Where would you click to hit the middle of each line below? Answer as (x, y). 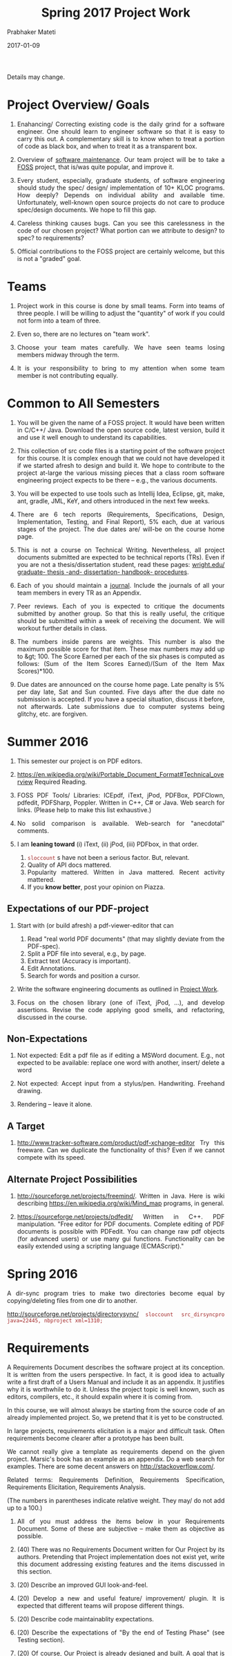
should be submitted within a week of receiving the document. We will (121, 620)
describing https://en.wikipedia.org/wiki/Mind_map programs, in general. (121, 1203)
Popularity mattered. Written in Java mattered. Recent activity (126, 872)
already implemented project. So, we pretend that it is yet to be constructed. (115, 1417)
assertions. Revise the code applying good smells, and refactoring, (121, 1009)
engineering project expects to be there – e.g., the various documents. (117, 480)
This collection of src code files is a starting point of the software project (121, 451)
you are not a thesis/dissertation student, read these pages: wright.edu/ (121, 564)
